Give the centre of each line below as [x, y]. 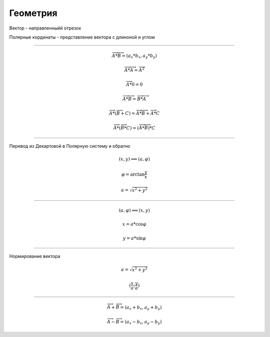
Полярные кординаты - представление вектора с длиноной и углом [82, 37]
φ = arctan [133, 174]
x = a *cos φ [134, 224]
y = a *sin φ [134, 238]
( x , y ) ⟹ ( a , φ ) [134, 159]
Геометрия [33, 13]
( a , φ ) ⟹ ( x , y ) [134, 210]
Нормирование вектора [35, 256]
